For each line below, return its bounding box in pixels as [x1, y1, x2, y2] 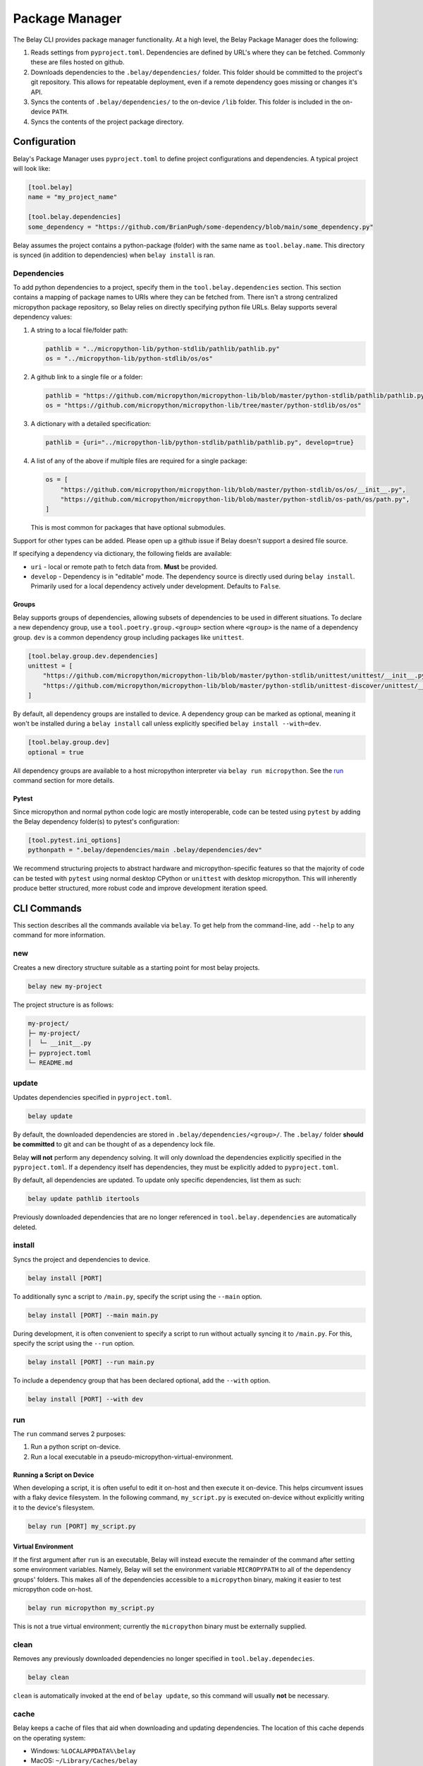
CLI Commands [13, 902, 82, 914]
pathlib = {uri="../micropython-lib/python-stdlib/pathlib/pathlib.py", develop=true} [45, 439, 355, 446]
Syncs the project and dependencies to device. [13, 1255, 151, 1264]
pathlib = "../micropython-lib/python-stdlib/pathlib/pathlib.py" [45, 345, 280, 352]
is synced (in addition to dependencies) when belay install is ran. [13, 251, 215, 259]
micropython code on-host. [13, 1584, 93, 1593]
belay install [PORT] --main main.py [27, 1311, 159, 1319]
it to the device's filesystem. [13, 1503, 95, 1512]
